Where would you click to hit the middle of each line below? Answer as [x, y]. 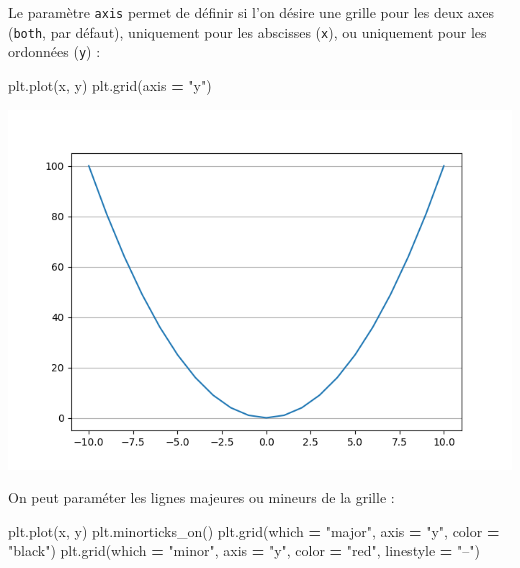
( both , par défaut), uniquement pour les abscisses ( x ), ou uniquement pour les [247, 31]
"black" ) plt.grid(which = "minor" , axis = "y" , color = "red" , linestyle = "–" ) [244, 550]
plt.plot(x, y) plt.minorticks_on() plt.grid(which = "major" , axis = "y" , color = [254, 530]
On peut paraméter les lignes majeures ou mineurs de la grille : [201, 497]
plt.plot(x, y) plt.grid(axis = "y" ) [110, 84]
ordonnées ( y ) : [54, 51]
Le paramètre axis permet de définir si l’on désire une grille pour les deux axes [251, 12]
